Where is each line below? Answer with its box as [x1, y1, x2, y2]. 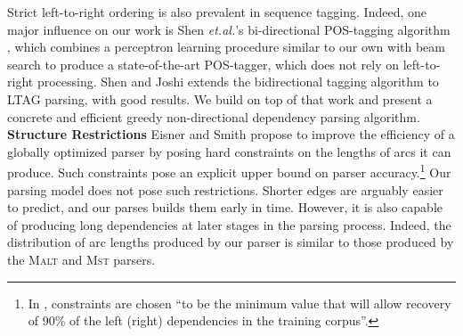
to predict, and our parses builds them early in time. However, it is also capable [7, 198, 443, 217]
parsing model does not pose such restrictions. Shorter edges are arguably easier [7, 180, 443, 199]
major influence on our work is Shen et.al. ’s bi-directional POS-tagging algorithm [7, 20, 451, 38]
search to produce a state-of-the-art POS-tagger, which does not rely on [7, 54, 400, 73]
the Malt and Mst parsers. [7, 250, 156, 268]
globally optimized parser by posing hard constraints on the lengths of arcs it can [7, 142, 451, 160]
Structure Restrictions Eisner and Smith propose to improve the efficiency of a [7, 125, 455, 143]
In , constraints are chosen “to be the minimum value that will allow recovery [28, 293, 451, 312]
